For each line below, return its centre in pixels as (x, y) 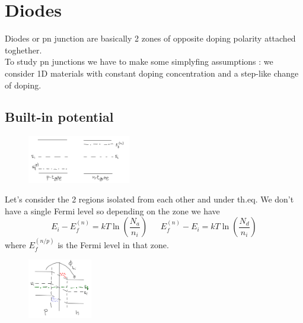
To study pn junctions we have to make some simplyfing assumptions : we (139, 61)
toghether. (23, 50)
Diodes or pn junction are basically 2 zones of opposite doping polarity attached (150, 38)
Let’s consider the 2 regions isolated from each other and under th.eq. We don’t (149, 199)
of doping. (23, 85)
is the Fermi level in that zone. (113, 245)
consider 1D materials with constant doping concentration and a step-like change (152, 73)
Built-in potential (59, 117)
